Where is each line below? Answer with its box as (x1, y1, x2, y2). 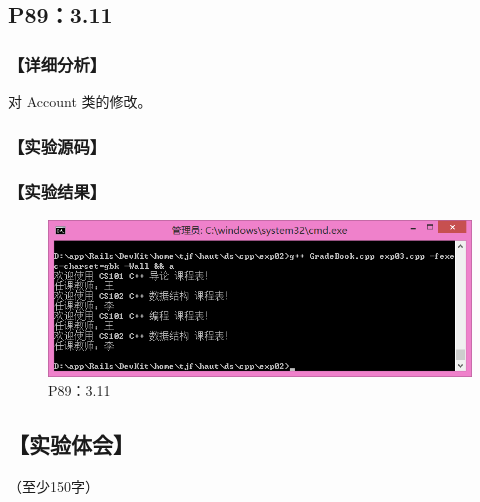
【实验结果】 (8, 179, 107, 204)
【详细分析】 (8, 51, 107, 76)
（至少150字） (8, 476, 99, 497)
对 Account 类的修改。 (8, 91, 152, 111)
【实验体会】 (8, 429, 134, 460)
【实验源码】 (8, 133, 107, 158)
